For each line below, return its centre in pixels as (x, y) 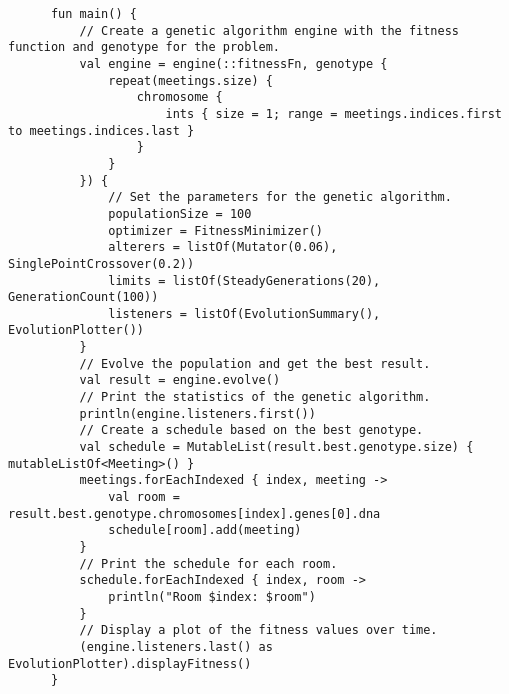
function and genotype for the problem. (144, 47)
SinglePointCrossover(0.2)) (101, 263)
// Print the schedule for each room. (208, 563)
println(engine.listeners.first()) (197, 413)
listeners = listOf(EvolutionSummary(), (244, 313)
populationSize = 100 (180, 213)
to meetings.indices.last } (101, 130)
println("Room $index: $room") (212, 596)
